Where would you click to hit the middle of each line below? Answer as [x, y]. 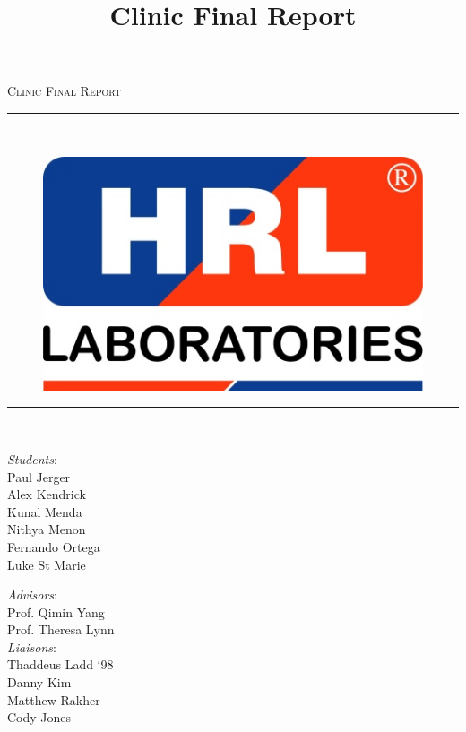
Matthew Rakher [54, 699]
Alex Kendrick [47, 494]
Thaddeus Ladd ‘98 [60, 664]
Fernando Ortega [54, 546]
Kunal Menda [45, 511]
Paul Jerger [39, 476]
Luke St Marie [47, 564]
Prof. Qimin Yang [56, 611]
